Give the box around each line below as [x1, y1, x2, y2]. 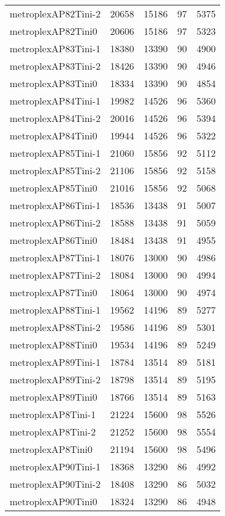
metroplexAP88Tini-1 [10, 303, 101, 317]
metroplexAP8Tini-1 [10, 407, 96, 421]
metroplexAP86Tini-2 [10, 216, 101, 229]
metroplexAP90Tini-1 [10, 460, 101, 473]
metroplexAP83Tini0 [10, 76, 98, 90]
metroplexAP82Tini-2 [10, 7, 101, 20]
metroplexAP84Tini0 [10, 129, 98, 142]
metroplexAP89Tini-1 [10, 355, 101, 369]
